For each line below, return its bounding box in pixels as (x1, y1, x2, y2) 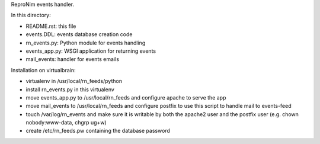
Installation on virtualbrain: (11, 66, 76, 73)
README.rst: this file (25, 23, 76, 30)
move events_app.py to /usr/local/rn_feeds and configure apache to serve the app (25, 94, 226, 101)
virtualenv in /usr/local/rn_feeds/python (25, 78, 123, 85)
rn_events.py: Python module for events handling (25, 39, 146, 46)
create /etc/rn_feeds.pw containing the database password (25, 127, 170, 135)
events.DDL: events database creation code (25, 31, 133, 38)
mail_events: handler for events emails (25, 56, 120, 63)
